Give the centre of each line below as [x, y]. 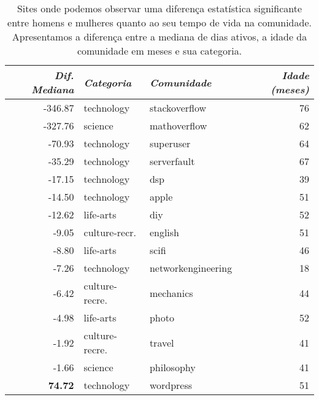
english [164, 232]
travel [162, 342]
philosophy [172, 367]
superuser [170, 143]
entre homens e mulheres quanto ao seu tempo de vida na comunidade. [159, 22]
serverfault [172, 161]
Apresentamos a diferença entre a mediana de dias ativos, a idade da [159, 37]
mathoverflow [178, 125]
